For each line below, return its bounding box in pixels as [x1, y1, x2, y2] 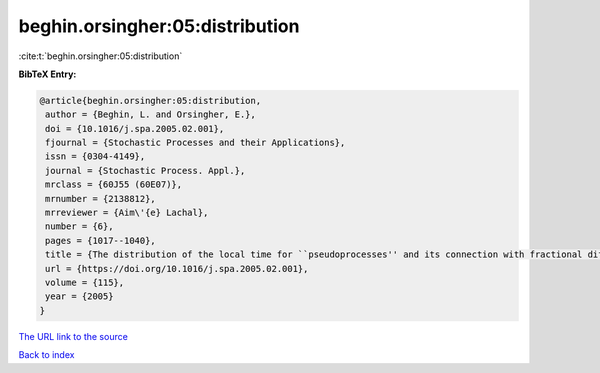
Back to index [18, 349, 75, 361]
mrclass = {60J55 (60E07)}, [45, 179, 183, 190]
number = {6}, [45, 221, 114, 232]
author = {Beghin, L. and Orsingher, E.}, [45, 109, 257, 120]
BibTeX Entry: [18, 68, 77, 80]
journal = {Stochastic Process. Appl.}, [45, 165, 246, 176]
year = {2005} [45, 291, 114, 302]
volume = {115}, [45, 277, 125, 288]
